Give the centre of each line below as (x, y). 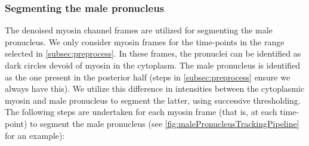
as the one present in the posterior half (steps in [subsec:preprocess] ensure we (148, 77)
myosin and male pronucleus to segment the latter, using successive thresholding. (153, 100)
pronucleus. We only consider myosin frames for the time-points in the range (145, 41)
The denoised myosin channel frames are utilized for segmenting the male (139, 30)
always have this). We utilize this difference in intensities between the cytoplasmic (155, 88)
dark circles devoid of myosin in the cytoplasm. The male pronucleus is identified (153, 65)
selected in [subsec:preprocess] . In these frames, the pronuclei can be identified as (153, 53)
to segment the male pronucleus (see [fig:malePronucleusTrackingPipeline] (165, 123)
